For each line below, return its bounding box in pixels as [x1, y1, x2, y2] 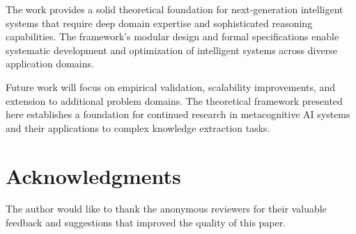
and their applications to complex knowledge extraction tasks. [6, 120, 270, 135]
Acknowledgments [6, 161, 181, 190]
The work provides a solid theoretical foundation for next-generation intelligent [6, 2, 343, 16]
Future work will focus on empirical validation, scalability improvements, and [6, 79, 336, 94]
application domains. [6, 56, 94, 71]
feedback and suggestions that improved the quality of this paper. [6, 215, 286, 230]
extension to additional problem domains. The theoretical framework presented [6, 93, 343, 108]
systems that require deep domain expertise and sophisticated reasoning [6, 15, 313, 30]
